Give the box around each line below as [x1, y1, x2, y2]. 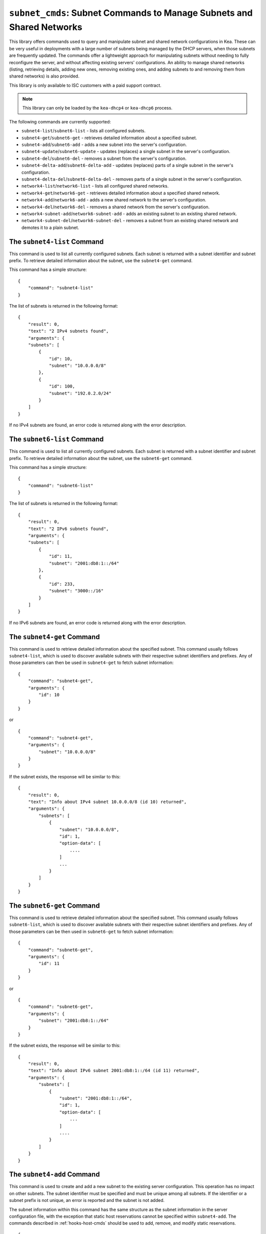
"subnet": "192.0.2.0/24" [49, 390, 112, 396]
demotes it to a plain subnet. [21, 225, 79, 231]
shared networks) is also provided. [9, 73, 80, 79]
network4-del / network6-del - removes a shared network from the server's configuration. [21, 204, 210, 210]
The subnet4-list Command [9, 237, 104, 246]
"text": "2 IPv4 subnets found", [28, 328, 109, 334]
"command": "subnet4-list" [28, 285, 94, 291]
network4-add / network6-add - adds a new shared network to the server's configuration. [21, 197, 206, 203]
